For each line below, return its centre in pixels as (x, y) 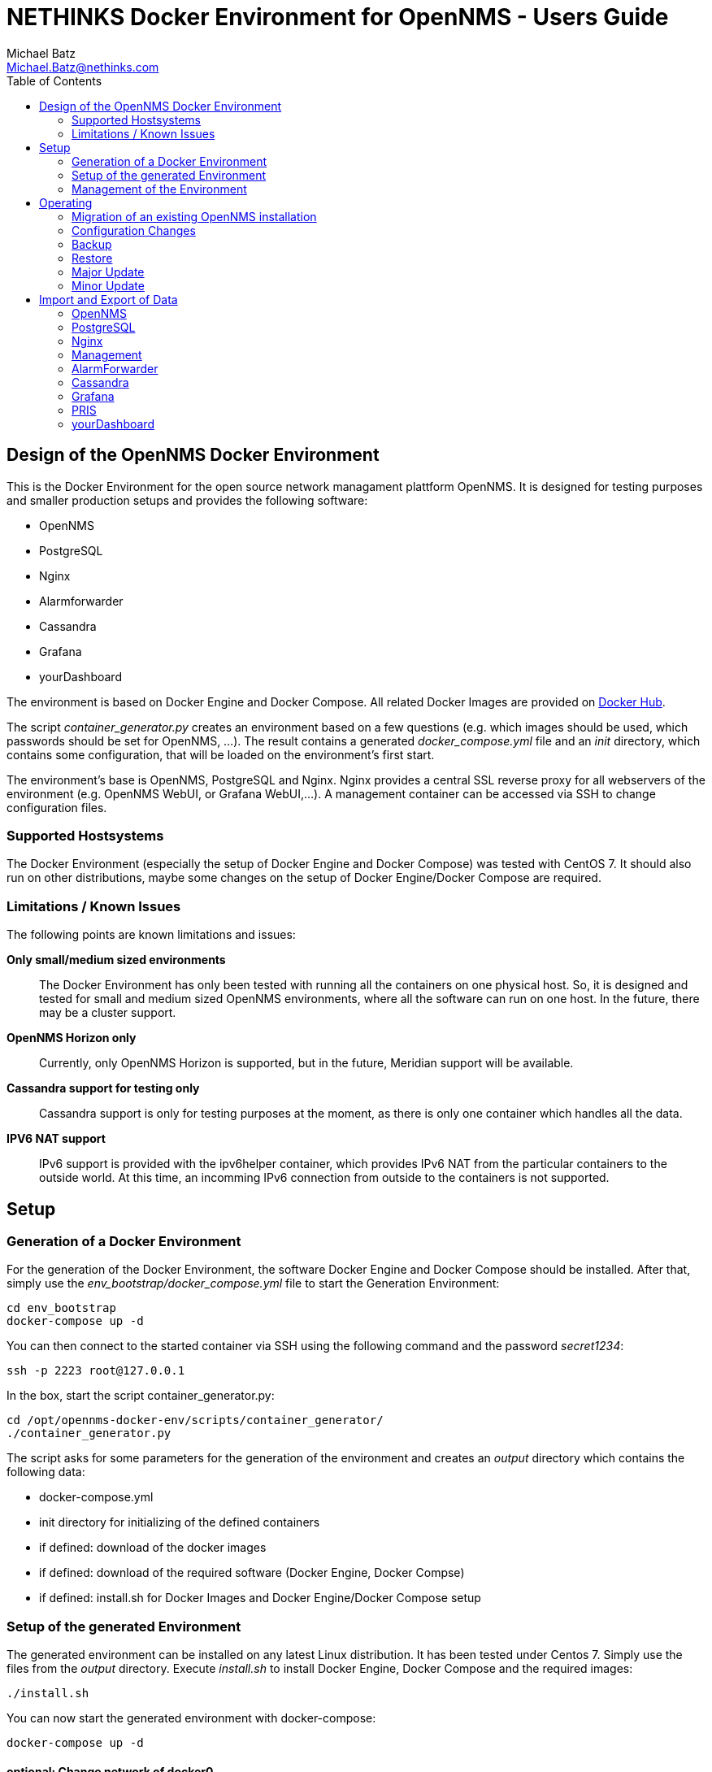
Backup (92, 244)
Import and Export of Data (109, 299)
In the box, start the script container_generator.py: (141, 1396)
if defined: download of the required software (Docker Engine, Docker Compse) (252, 1573)
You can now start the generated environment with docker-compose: (191, 1718)
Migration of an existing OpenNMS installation (194, 216)
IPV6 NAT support (56, 1139)
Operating (66, 202)
